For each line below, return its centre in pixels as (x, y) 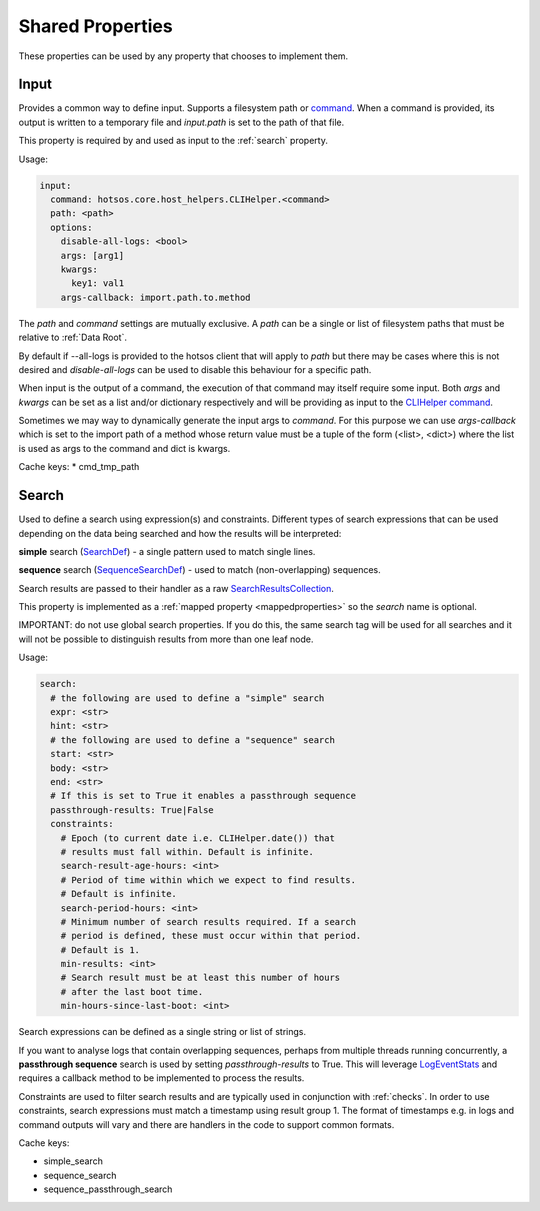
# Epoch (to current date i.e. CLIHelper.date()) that (197, 838)
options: (71, 227)
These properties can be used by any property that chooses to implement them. (183, 56)
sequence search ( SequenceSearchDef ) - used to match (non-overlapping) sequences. (199, 570)
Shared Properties (96, 26)
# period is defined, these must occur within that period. (211, 936)
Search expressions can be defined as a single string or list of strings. (162, 1032)
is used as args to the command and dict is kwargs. (124, 448)
